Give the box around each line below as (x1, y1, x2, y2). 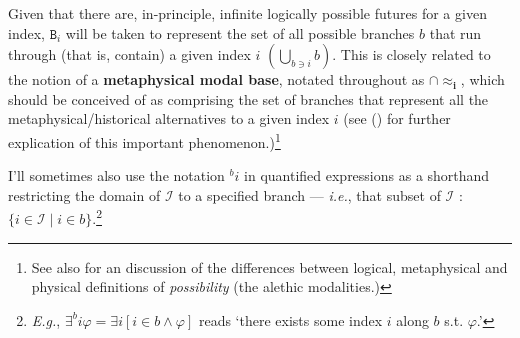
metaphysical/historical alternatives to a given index (8, 108, 330, 129)
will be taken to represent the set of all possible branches (65, 22, 415, 43)
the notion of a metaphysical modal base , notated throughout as (8, 69, 425, 90)
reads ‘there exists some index (198, 309, 383, 330)
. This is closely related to (332, 44, 491, 65)
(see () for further (343, 108, 451, 129)
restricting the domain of (8, 184, 161, 205)
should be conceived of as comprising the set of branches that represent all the (8, 88, 489, 109)
